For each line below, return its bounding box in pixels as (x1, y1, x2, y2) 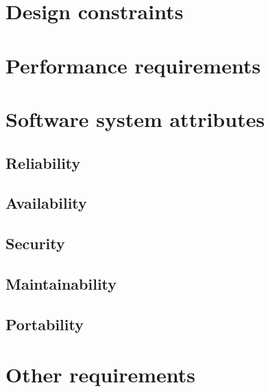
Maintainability (5, 273, 117, 294)
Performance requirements (5, 51, 261, 79)
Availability (5, 192, 87, 214)
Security (5, 233, 65, 254)
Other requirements (5, 360, 196, 389)
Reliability (5, 152, 81, 173)
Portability (5, 313, 84, 334)
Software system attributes (5, 104, 265, 132)
